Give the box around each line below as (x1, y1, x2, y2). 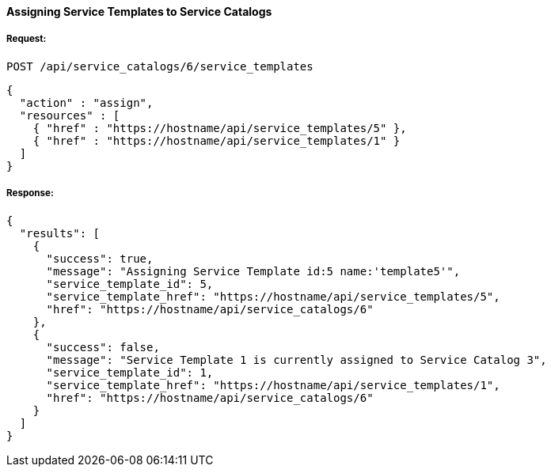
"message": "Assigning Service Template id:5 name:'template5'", (46, 264, 461, 278)
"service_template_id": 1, (46, 365, 214, 379)
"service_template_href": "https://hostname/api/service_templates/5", (46, 289, 500, 303)
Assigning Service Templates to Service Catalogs (6, 5, 272, 18)
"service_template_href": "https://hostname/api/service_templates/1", (46, 378, 500, 392)
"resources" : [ (19, 108, 120, 122)
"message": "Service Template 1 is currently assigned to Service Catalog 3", (46, 353, 547, 366)
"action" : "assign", (19, 96, 154, 109)
